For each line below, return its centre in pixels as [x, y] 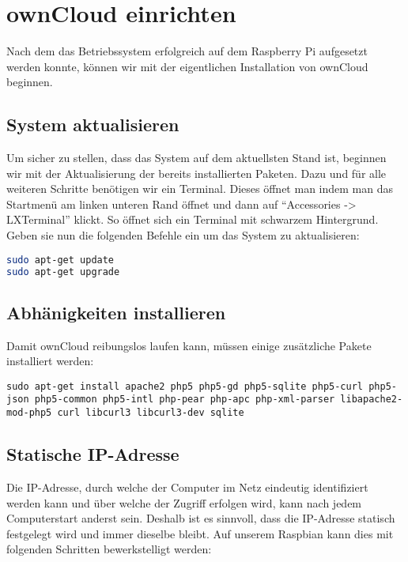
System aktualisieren [93, 124]
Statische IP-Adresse [93, 454]
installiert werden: [50, 361]
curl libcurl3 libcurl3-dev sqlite [151, 413]
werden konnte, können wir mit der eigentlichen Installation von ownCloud [187, 66]
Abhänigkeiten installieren [116, 312]
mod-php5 [29, 413]
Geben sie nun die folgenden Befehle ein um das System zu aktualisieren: [183, 235]
